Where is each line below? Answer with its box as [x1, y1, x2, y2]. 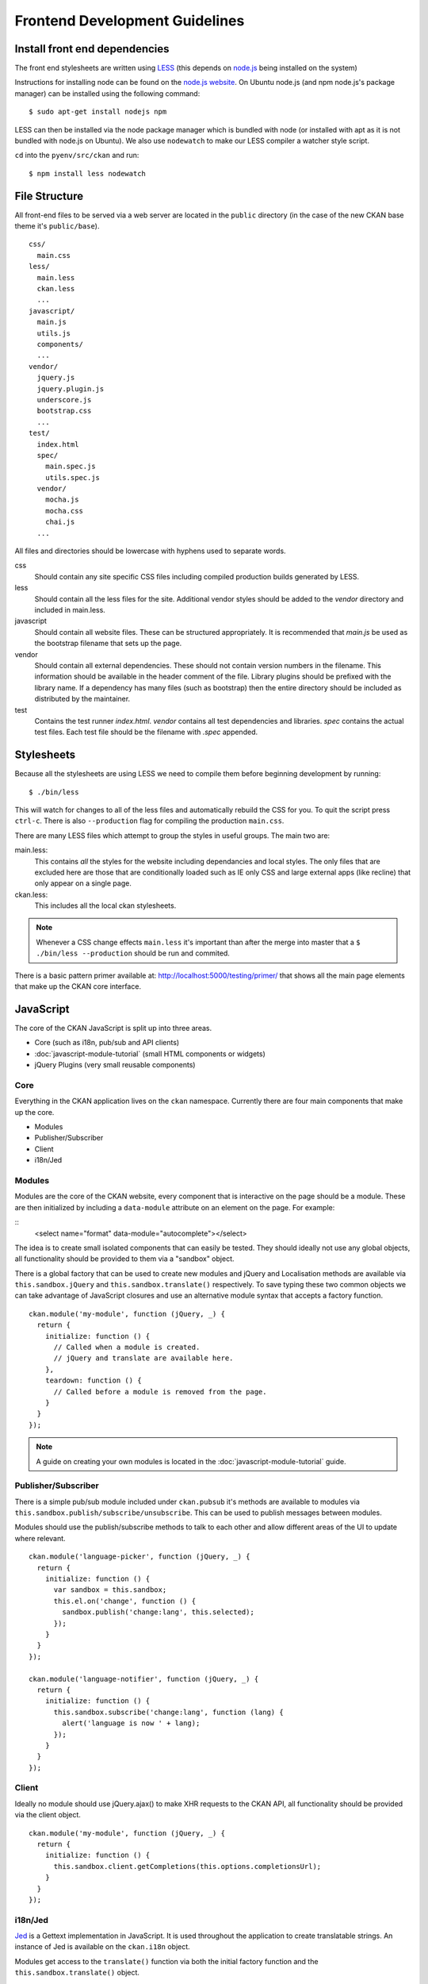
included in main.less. [34, 605, 106, 614]
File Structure [14, 189, 83, 202]
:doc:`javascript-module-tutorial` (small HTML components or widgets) [34, 1048, 266, 1059]
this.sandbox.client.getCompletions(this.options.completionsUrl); [53, 1862, 322, 1871]
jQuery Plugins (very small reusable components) [34, 1060, 196, 1070]
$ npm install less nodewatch [29, 169, 147, 178]
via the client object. [14, 1810, 81, 1820]
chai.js [44, 517, 75, 527]
